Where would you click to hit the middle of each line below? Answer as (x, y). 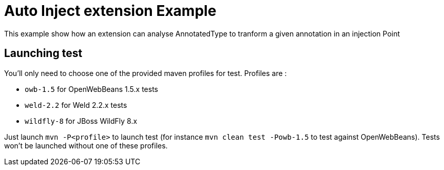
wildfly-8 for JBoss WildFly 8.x (81, 121)
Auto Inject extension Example (110, 11)
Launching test (43, 53)
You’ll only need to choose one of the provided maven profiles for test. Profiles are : (146, 73)
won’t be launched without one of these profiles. (86, 145)
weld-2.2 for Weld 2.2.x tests (76, 105)
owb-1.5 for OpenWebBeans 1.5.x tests (91, 89)
